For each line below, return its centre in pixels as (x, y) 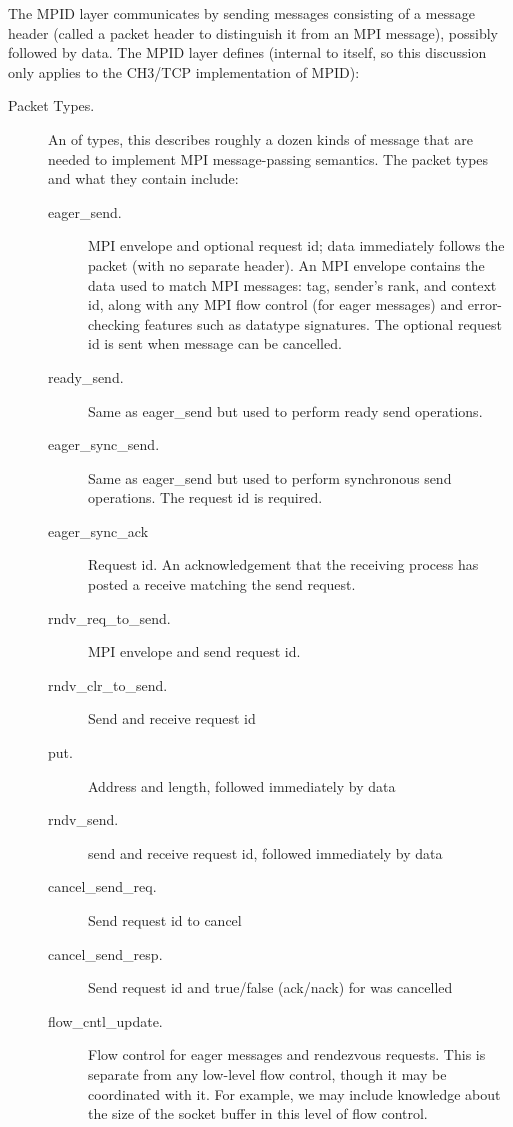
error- (485, 304)
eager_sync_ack (98, 530)
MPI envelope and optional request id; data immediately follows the (296, 245)
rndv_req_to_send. (109, 617)
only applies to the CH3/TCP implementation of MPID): (184, 71)
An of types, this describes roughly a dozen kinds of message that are (260, 138)
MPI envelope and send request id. (194, 651)
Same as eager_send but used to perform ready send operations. (285, 410)
